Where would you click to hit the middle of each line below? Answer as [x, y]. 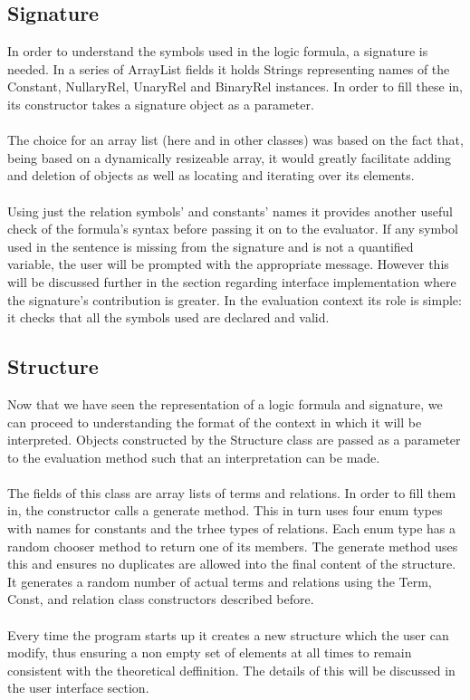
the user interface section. [78, 688]
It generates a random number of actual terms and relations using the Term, [220, 581]
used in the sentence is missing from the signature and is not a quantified [211, 246]
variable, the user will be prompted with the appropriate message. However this [228, 264]
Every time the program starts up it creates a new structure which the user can [228, 634]
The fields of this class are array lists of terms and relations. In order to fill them [232, 492]
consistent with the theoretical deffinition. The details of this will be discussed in [231, 670]
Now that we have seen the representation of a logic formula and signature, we [225, 403]
